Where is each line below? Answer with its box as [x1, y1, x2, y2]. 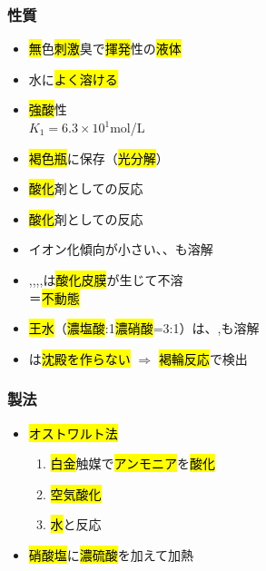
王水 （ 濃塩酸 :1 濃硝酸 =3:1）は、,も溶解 [28, 319, 260, 338]
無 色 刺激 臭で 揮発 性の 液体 [28, 39, 182, 58]
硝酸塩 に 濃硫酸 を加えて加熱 [28, 545, 194, 564]
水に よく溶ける [28, 69, 118, 88]
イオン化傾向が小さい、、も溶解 [28, 240, 213, 259]
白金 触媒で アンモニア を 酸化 [50, 454, 216, 473]
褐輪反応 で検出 [158, 349, 248, 368]
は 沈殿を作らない [28, 349, 131, 368]
